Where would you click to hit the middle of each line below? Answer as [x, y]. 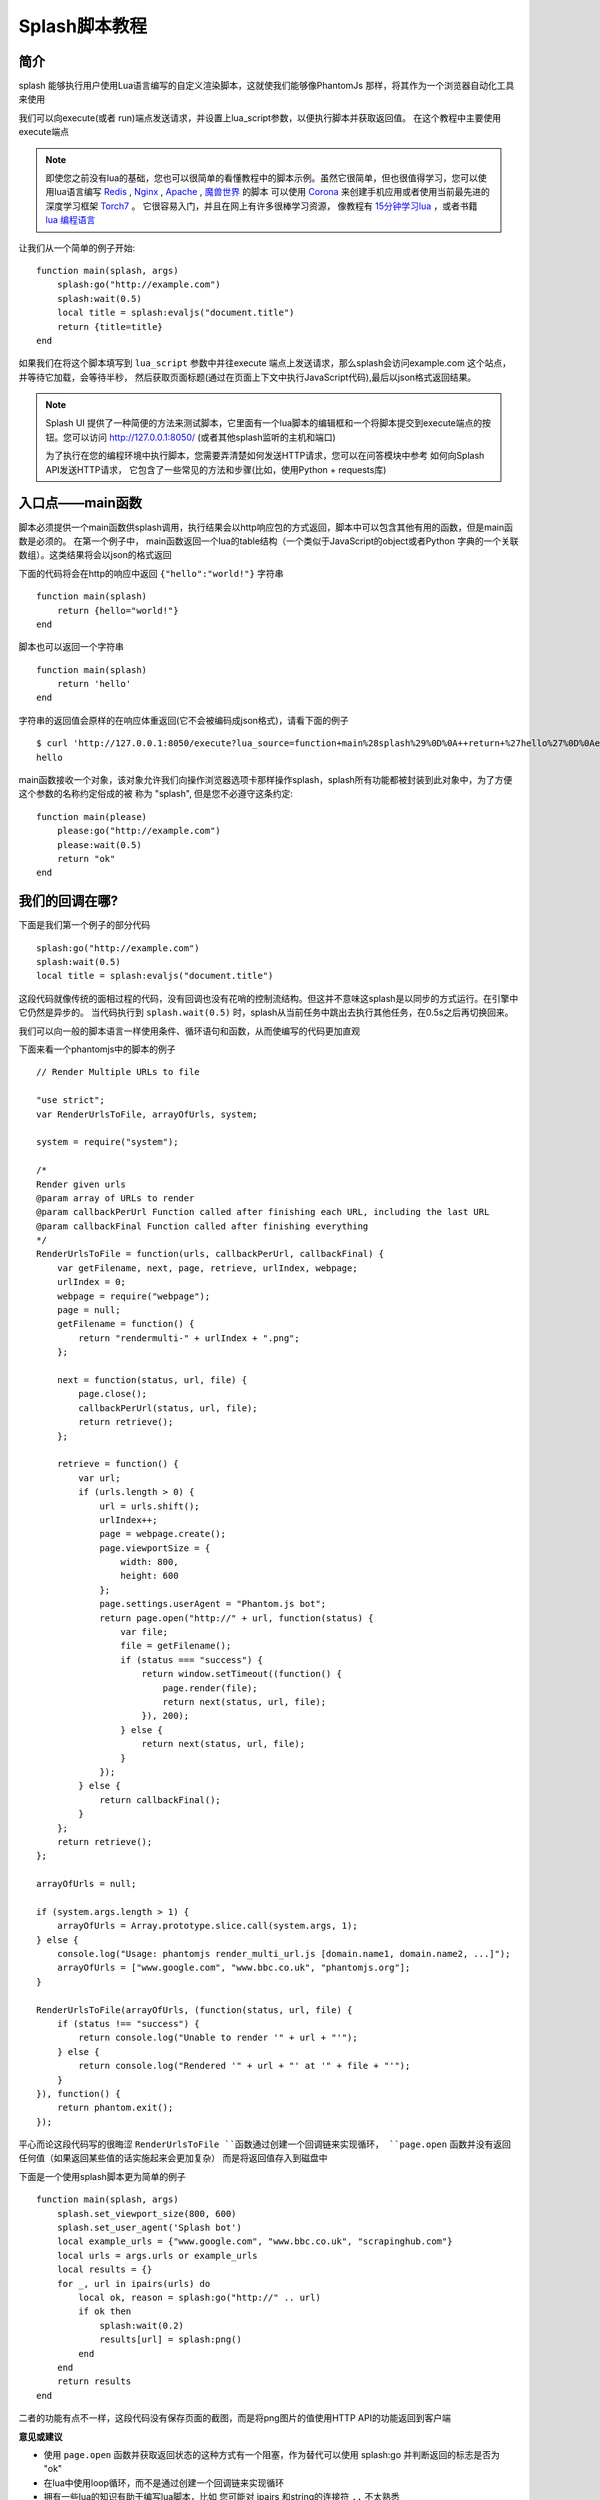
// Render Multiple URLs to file [118, 1072]
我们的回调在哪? [68, 901]
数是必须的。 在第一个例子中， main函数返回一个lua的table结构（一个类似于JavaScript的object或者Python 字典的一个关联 [268, 541]
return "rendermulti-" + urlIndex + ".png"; [189, 1338]
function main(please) [92, 816]
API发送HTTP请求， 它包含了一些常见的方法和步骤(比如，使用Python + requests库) [216, 469]
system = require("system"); [107, 1142]
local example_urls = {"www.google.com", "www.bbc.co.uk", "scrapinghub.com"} [254, 2241]
